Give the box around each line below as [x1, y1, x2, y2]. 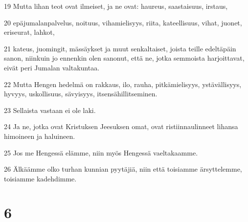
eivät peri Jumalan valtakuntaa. [4, 62, 100, 72]
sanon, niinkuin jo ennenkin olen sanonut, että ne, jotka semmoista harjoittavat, [4, 53, 245, 63]
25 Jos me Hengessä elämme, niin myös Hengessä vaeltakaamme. [4, 147, 198, 157]
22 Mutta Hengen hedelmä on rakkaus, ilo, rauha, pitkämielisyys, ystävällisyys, [4, 79, 242, 89]
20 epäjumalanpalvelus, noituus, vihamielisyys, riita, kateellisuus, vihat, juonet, [4, 17, 242, 27]
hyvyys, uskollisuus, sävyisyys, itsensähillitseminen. [4, 89, 158, 99]
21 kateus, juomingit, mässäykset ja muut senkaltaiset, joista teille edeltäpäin [4, 43, 236, 53]
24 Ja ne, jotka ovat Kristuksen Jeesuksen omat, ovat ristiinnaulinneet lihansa [4, 121, 238, 132]
